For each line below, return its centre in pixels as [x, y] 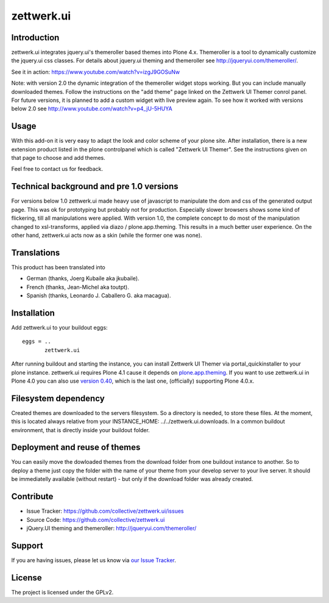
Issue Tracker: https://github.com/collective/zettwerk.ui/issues [105, 511]
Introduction [35, 38]
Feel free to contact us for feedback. [57, 169]
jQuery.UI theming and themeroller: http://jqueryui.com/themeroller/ [111, 528]
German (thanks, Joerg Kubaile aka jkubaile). [83, 278]
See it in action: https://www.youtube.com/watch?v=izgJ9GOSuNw [96, 72]
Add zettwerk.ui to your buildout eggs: [59, 327]
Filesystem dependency [58, 398]
